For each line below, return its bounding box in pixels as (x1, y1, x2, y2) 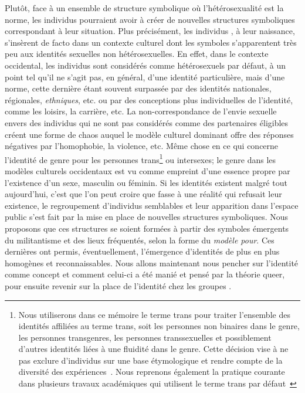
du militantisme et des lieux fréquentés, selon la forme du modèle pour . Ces (5, 233, 274, 246)
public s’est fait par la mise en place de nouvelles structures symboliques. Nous (5, 211, 288, 223)
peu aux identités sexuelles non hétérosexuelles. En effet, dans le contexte (5, 48, 269, 60)
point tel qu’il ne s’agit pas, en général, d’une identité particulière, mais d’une (5, 70, 285, 83)
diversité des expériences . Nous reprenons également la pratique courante (18, 365, 285, 378)
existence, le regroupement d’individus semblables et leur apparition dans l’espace (5, 199, 299, 211)
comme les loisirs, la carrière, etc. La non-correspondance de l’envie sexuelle (5, 105, 277, 117)
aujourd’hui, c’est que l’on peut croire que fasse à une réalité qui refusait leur (5, 188, 282, 200)
